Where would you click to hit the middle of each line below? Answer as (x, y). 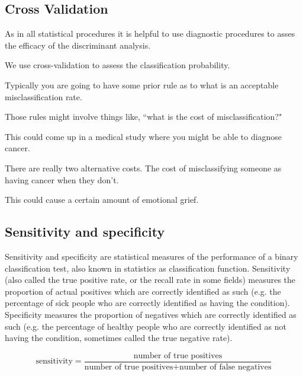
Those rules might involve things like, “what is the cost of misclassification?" (144, 117)
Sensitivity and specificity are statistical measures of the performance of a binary (151, 256)
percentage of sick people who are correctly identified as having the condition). (147, 303)
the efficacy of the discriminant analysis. (78, 45)
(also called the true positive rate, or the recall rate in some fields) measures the (150, 280)
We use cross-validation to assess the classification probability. (117, 65)
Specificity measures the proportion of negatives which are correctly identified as (151, 314)
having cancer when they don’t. (62, 179)
